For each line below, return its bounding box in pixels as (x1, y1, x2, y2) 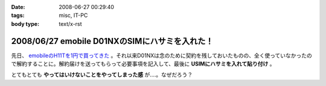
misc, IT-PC (59, 12, 88, 19)
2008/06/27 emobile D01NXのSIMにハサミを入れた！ (11, 36, 214, 46)
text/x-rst (59, 20, 82, 27)
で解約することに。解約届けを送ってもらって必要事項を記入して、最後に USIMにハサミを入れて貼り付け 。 (11, 60, 275, 67)
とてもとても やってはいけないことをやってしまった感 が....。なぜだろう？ (11, 71, 193, 78)
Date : (11, 4, 25, 10)
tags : (11, 12, 25, 19)
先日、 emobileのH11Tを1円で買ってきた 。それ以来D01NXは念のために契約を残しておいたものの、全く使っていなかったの (11, 52, 312, 59)
